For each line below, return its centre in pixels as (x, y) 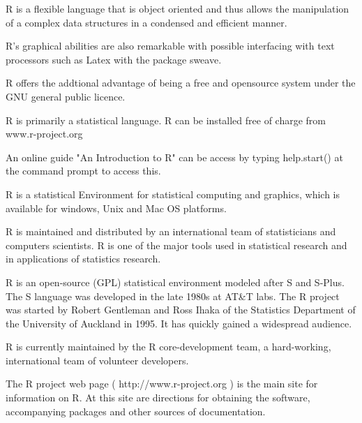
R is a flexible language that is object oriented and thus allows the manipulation (178, 8)
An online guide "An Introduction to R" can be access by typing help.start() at (174, 157)
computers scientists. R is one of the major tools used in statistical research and (176, 245)
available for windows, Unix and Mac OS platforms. (116, 208)
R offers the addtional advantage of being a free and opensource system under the (181, 83)
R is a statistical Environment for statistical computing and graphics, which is (173, 194)
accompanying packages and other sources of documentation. (136, 411)
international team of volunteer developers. (97, 360)
